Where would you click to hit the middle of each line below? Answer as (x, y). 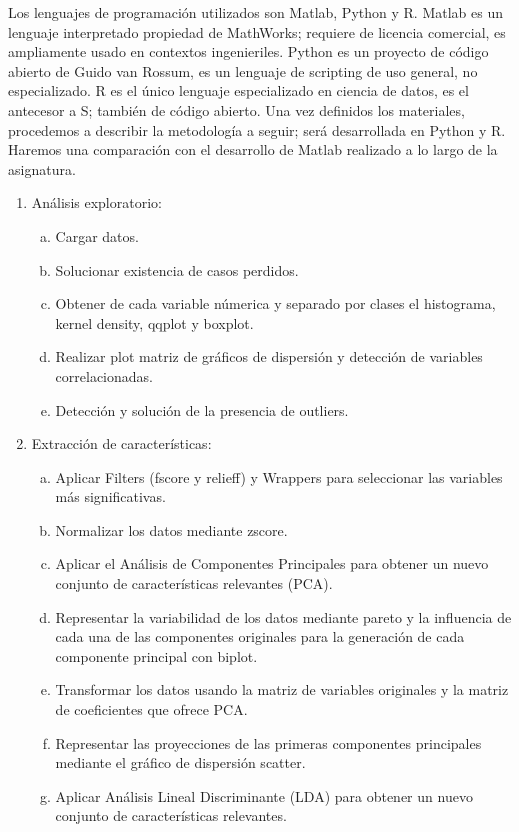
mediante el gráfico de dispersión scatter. (180, 762)
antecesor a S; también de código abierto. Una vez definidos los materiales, (236, 109)
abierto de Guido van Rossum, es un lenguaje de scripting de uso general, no (243, 70)
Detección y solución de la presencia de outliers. (202, 409)
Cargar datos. (97, 235)
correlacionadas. (104, 375)
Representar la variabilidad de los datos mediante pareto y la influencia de (283, 616)
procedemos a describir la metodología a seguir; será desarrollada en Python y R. (257, 129)
